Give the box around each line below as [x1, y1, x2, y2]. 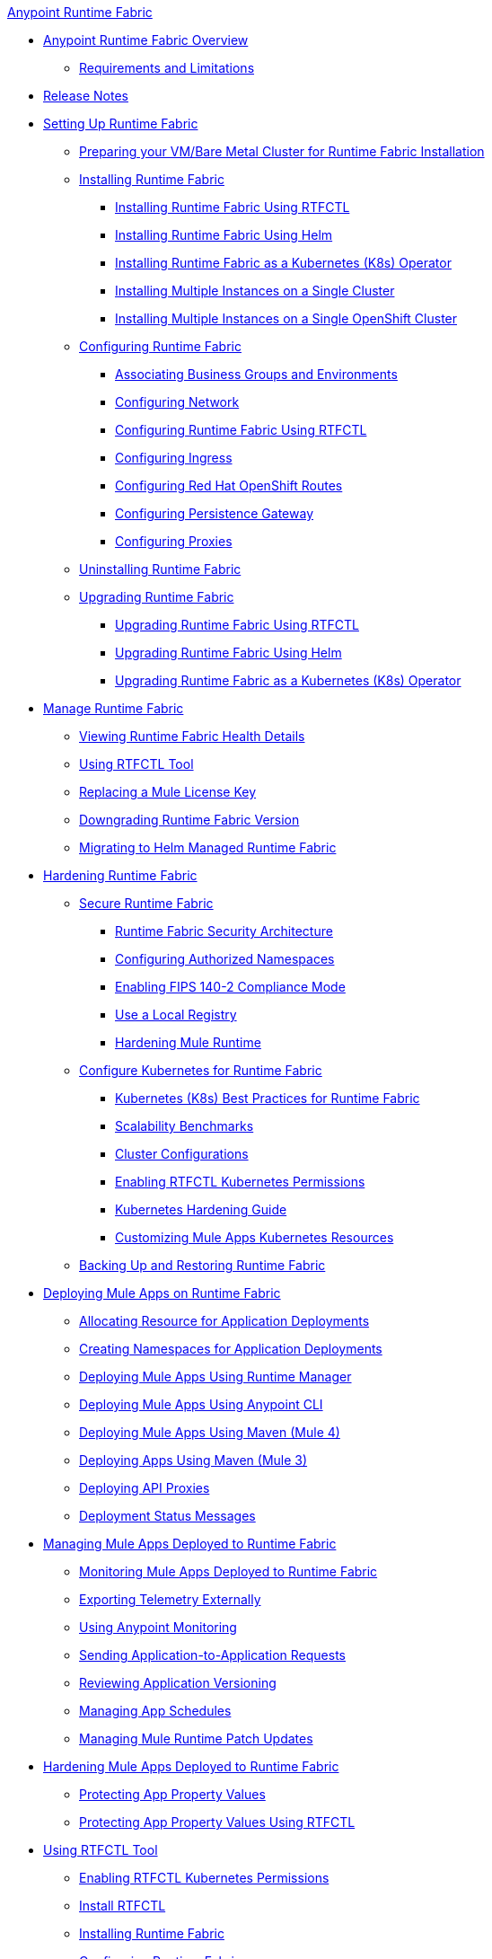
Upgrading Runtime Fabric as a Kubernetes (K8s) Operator [115, 673, 461, 688]
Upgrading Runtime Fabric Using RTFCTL [115, 617, 359, 632]
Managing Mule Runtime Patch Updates [79, 1731, 313, 1746]
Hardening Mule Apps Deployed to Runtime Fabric [43, 1759, 339, 1774]
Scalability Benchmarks [115, 1118, 254, 1134]
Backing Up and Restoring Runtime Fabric [79, 1257, 326, 1273]
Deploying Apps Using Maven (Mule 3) [79, 1452, 308, 1468]
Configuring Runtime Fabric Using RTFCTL [115, 422, 367, 437]
